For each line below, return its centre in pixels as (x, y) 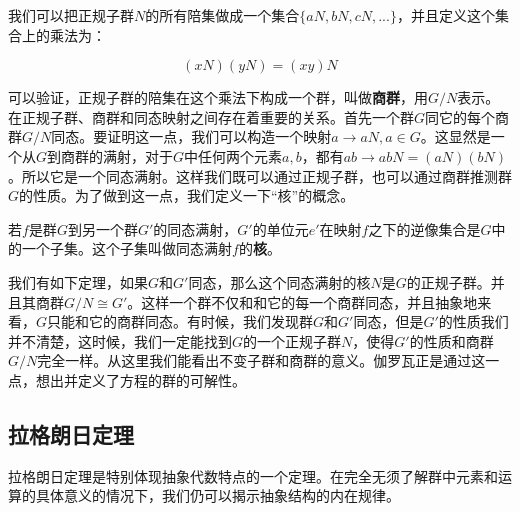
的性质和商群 (451, 340)
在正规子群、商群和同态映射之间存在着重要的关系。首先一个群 (211, 116)
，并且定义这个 (445, 15)
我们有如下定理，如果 (78, 281)
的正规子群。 (448, 281)
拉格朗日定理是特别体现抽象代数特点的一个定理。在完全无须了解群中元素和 (253, 475)
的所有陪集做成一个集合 (222, 15)
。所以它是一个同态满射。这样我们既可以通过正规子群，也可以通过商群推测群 (260, 175)
